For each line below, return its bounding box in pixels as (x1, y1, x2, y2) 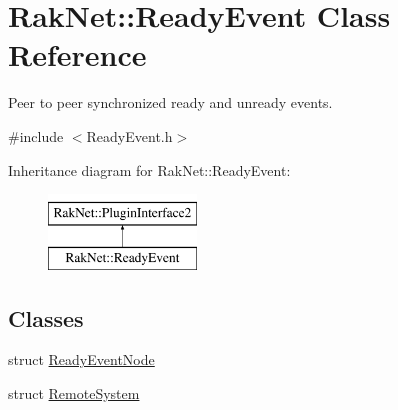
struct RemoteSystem (8, 383, 140, 404)
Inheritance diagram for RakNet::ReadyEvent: (8, 159, 291, 180)
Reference (8, 34, 147, 75)
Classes (8, 302, 84, 333)
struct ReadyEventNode (8, 349, 155, 370)
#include (8, 125, 64, 146)
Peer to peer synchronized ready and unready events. (8, 92, 333, 113)
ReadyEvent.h (86, 125, 173, 146)
